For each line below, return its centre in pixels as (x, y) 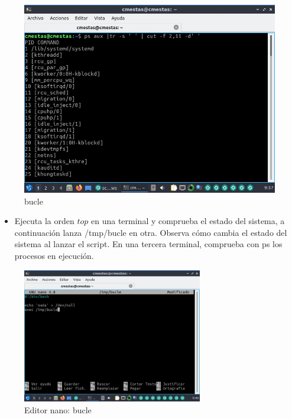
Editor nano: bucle (58, 409)
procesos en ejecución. (54, 255)
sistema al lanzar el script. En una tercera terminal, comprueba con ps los (148, 244)
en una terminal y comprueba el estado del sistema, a (188, 221)
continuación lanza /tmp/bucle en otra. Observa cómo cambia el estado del (151, 232)
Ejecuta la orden (44, 221)
